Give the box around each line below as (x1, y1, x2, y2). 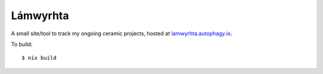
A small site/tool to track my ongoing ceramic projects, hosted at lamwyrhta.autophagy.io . (11, 30, 233, 37)
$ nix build (22, 54, 57, 61)
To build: (11, 41, 33, 48)
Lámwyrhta (11, 9, 69, 22)
